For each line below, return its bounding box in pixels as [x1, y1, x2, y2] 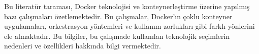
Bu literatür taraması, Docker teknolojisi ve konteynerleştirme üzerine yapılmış [4, 1, 250, 11]
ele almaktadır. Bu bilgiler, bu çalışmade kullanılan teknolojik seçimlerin [4, 30, 230, 41]
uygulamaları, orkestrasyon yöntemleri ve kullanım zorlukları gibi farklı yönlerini [4, 21, 255, 31]
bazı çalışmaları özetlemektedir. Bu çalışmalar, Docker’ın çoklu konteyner [4, 11, 233, 21]
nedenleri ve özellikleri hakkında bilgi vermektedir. [4, 40, 161, 51]
